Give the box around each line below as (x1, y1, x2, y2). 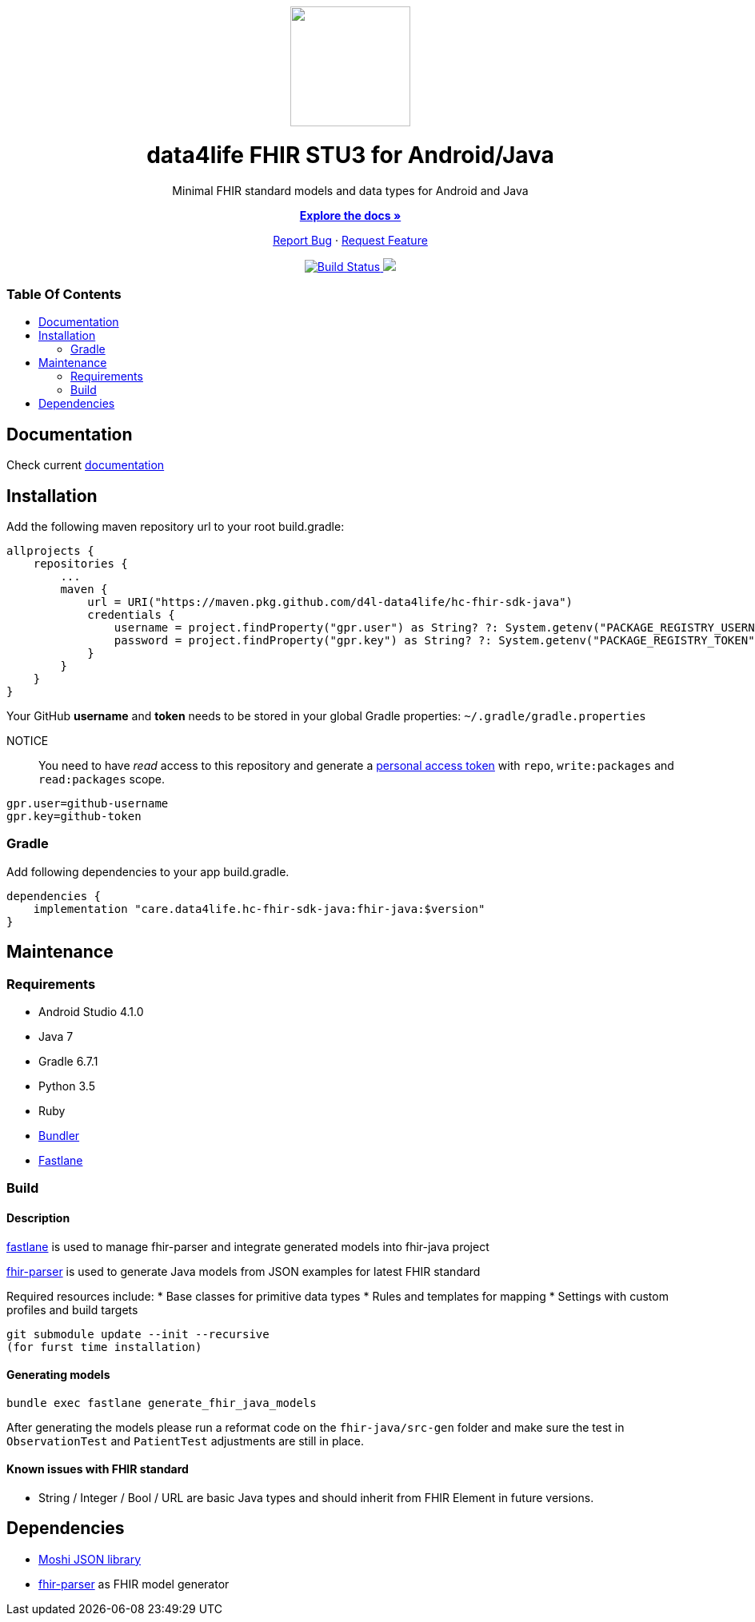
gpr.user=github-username (6, 796, 169, 810)
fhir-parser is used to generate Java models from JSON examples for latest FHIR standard (6, 1264, 481, 1278)
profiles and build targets (6, 1302, 138, 1317)
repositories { (33, 556, 128, 570)
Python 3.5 (38, 1078, 95, 1093)
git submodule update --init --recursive (6, 1327, 270, 1341)
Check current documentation (6, 458, 165, 472)
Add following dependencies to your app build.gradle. (6, 864, 290, 879)
